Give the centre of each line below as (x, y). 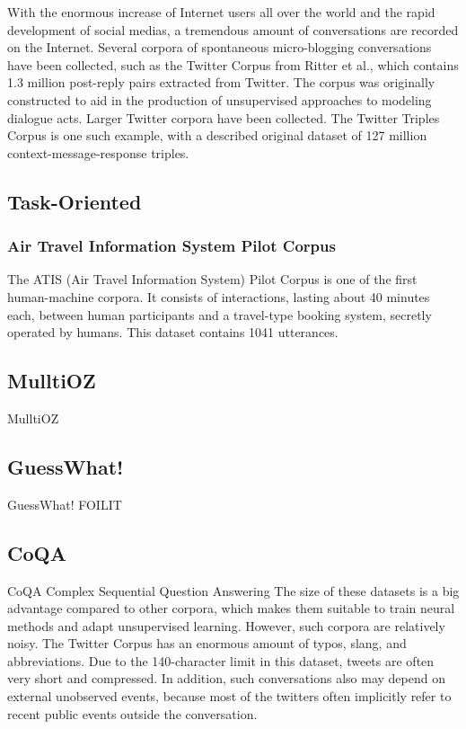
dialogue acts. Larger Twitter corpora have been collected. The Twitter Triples (224, 117)
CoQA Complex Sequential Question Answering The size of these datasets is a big (233, 590)
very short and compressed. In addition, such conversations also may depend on (226, 678)
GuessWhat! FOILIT (65, 504)
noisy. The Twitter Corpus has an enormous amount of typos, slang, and (207, 643)
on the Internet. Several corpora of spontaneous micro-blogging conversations (220, 47)
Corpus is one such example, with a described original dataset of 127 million (217, 135)
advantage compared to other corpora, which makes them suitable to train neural (231, 608)
